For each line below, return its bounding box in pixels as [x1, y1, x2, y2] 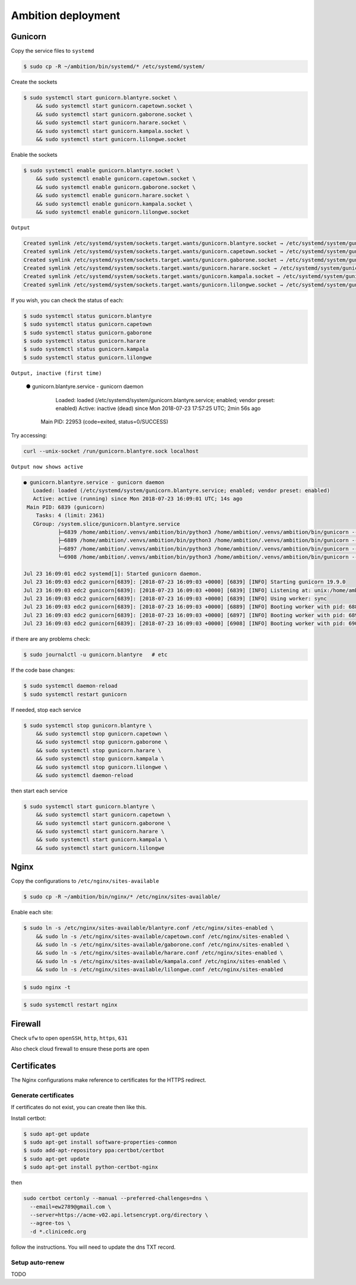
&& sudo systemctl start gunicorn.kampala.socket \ [36, 128, 190, 134]
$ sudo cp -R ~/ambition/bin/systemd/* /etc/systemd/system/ [23, 63, 205, 70]
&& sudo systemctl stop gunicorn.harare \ [36, 747, 161, 754]
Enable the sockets [11, 151, 58, 158]
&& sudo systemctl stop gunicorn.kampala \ [36, 755, 164, 762]
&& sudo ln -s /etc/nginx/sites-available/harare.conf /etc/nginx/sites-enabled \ [36, 949, 284, 956]
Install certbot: [11, 1114, 47, 1122]
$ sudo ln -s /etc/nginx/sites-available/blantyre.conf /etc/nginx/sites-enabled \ [23, 924, 274, 932]
